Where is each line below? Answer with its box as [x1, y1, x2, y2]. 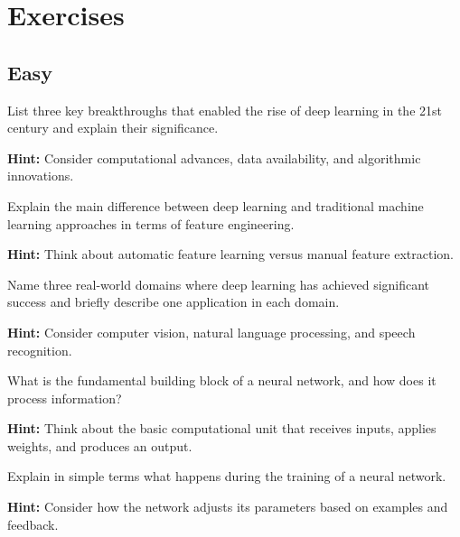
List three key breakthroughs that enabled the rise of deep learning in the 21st [7, 100, 442, 119]
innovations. [7, 166, 74, 185]
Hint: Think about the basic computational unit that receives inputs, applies [7, 419, 437, 438]
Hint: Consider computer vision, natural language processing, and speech [7, 322, 416, 341]
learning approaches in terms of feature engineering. [7, 214, 295, 233]
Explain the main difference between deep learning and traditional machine [7, 196, 424, 215]
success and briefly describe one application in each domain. [7, 292, 340, 311]
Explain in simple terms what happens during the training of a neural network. [7, 467, 446, 486]
